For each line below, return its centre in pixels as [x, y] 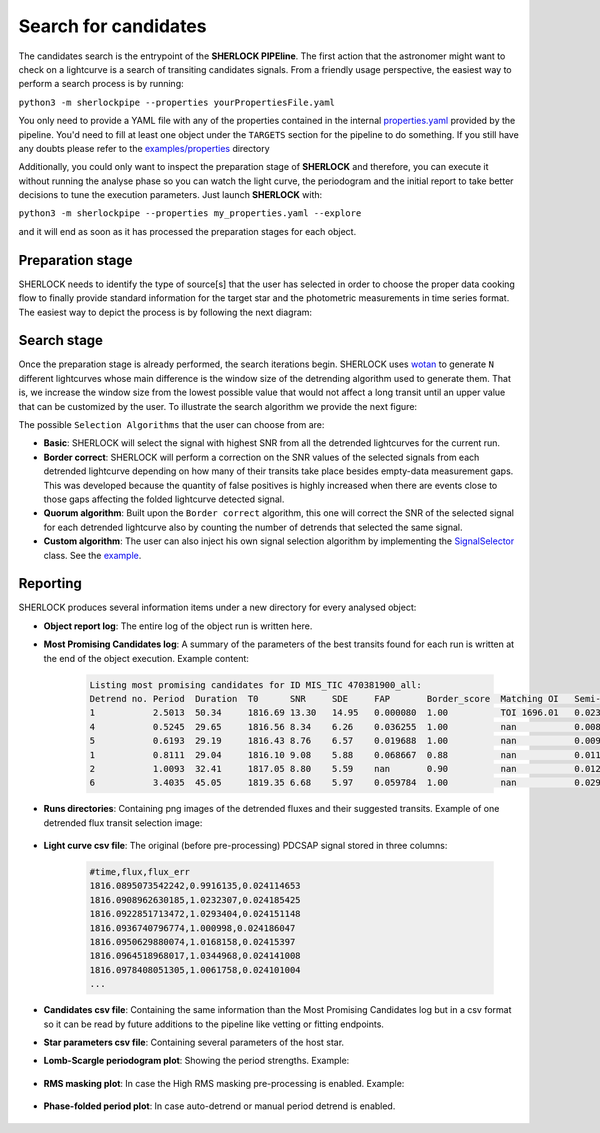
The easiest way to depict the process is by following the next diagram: [165, 312]
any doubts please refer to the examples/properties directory [144, 148]
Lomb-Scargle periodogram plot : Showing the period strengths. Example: [196, 1061]
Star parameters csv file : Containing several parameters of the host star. [194, 1042]
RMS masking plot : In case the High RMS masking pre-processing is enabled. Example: [224, 1083]
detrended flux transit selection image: [123, 822]
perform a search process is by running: [101, 84]
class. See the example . [92, 555]
